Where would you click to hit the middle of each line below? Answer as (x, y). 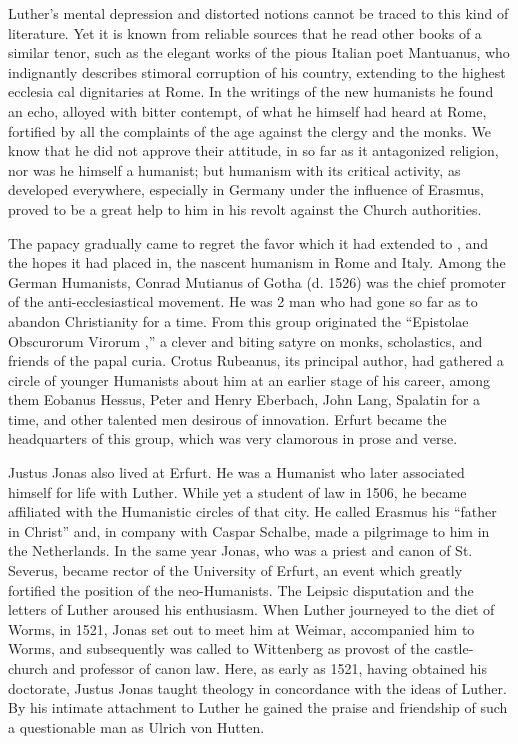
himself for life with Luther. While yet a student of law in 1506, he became (237, 491)
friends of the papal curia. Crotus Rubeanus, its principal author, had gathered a (256, 360)
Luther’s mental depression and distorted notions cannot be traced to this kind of (258, 13)
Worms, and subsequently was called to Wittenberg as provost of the (219, 648)
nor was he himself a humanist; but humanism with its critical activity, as (234, 169)
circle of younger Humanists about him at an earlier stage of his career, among (249, 379)
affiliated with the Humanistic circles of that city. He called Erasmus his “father (252, 511)
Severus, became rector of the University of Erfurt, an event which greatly (235, 570)
